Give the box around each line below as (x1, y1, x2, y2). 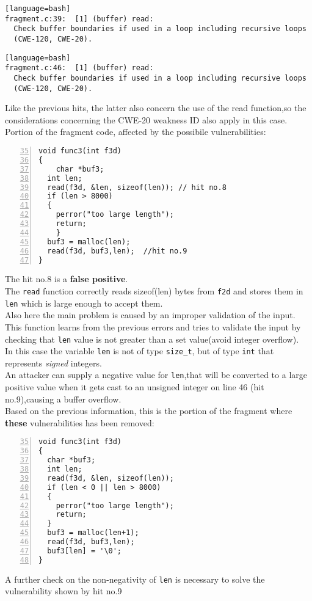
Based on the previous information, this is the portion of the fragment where (5, 404, 292, 417)
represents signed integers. (5, 356, 102, 369)
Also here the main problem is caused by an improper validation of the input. (5, 308, 296, 321)
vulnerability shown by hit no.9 (5, 585, 122, 597)
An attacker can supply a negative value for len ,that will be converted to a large (5, 368, 307, 381)
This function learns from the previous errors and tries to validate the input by (5, 320, 301, 333)
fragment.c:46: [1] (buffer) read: (5, 64, 154, 73)
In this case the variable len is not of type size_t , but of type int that (5, 344, 274, 357)
